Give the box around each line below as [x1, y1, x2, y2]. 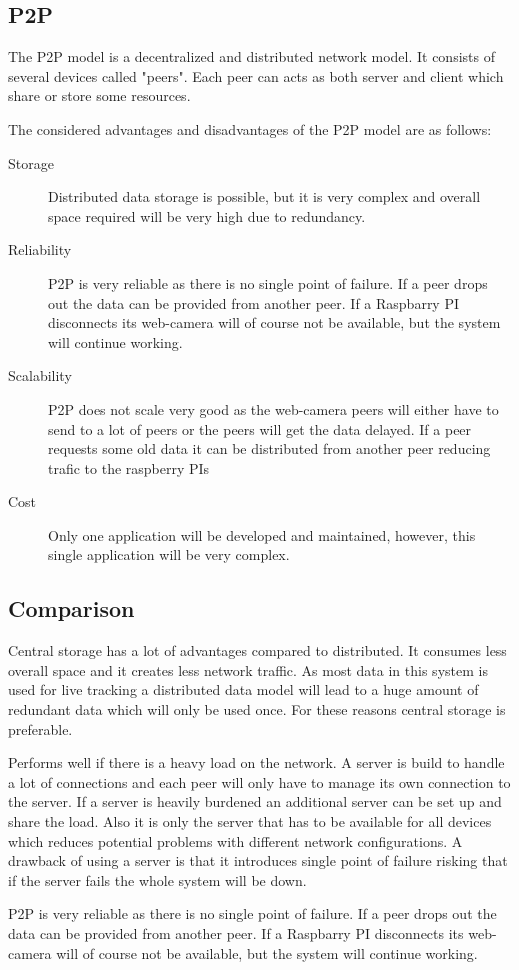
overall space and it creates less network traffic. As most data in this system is [8, 659, 488, 680]
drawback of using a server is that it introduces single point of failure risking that [8, 850, 508, 871]
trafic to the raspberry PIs [48, 457, 210, 478]
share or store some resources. [8, 85, 191, 106]
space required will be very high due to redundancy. [48, 205, 366, 226]
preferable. [8, 718, 73, 739]
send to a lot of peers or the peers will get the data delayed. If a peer [48, 418, 472, 439]
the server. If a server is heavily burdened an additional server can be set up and [8, 791, 502, 812]
